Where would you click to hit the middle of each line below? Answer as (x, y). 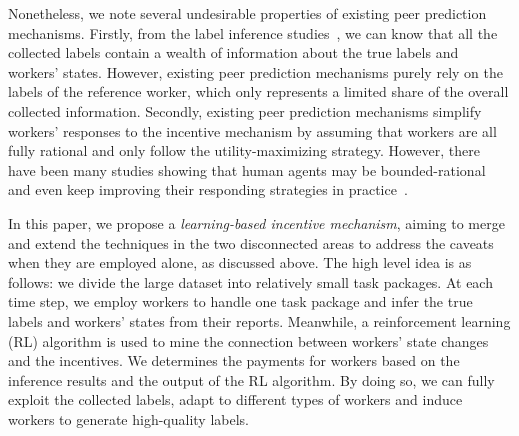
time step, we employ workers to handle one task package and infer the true (240, 301)
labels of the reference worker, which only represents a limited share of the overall (258, 91)
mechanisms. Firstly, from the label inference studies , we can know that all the (253, 32)
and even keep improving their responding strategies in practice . (208, 189)
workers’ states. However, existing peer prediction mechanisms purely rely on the (255, 71)
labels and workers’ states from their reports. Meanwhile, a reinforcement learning (259, 320)
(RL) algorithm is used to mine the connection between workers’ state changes (248, 340)
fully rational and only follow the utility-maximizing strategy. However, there (244, 150)
